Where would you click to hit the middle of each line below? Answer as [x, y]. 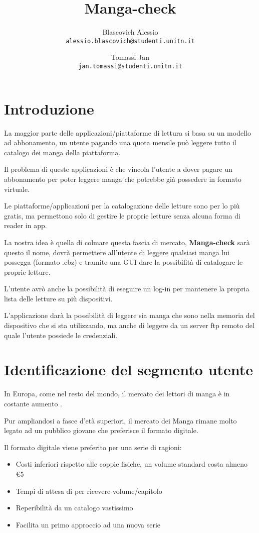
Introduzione [49, 108]
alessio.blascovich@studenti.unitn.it [130, 41]
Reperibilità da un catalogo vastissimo [74, 508]
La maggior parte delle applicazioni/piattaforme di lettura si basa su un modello [127, 132]
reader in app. [26, 225]
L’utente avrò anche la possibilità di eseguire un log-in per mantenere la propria [127, 289]
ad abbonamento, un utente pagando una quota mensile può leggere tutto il [120, 142]
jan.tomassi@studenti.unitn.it [130, 66]
